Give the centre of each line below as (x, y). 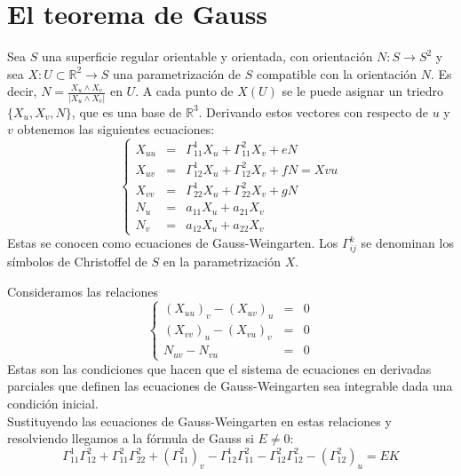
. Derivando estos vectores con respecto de (313, 111)
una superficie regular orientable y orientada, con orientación (207, 56)
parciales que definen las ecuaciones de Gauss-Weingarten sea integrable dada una (230, 386)
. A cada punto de (184, 91)
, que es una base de (127, 111)
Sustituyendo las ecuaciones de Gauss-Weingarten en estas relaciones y (199, 420)
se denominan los (407, 243)
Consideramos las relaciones (83, 291)
